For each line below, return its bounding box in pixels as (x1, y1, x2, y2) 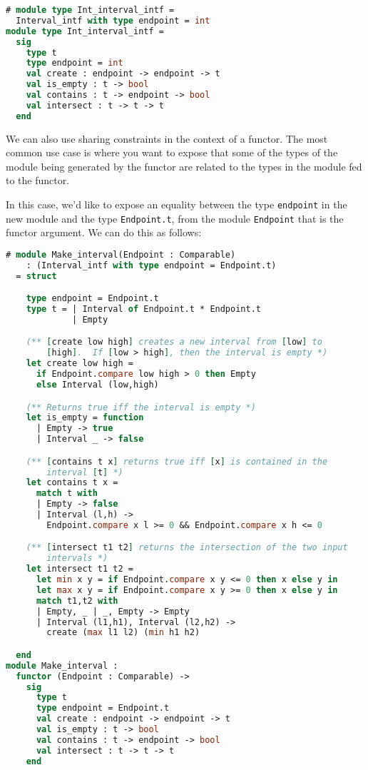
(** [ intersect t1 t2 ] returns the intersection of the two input (26, 542, 348, 553)
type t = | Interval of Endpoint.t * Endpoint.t (26, 304, 261, 315)
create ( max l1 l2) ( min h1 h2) (46, 627, 200, 638)
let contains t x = (26, 477, 118, 488)
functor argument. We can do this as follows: (6, 225, 202, 240)
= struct (16, 270, 57, 281)
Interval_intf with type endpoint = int (16, 15, 210, 26)
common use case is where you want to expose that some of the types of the (6, 145, 338, 160)
